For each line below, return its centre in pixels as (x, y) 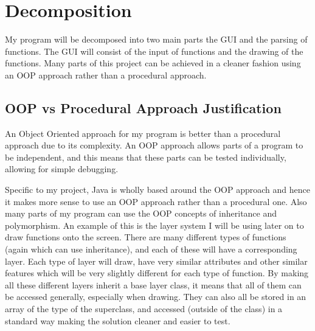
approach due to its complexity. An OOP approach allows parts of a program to (154, 145)
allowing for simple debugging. (62, 169)
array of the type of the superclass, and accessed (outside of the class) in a (144, 309)
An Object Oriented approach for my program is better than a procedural (143, 133)
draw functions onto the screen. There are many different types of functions (146, 237)
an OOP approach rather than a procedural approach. (106, 75)
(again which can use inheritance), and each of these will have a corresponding (151, 249)
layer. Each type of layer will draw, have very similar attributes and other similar (156, 261)
